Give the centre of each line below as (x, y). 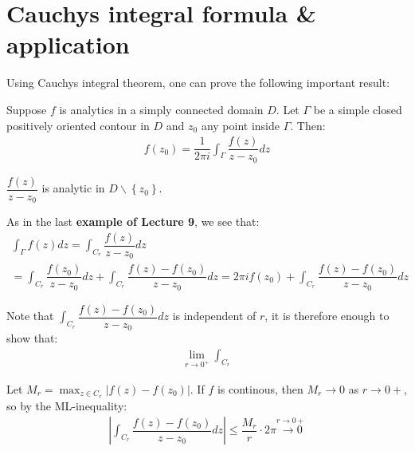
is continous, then (260, 388)
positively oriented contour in (78, 125)
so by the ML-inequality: (67, 405)
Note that (30, 316)
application (68, 44)
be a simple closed (358, 109)
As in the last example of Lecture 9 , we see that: (133, 222)
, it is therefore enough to (327, 316)
